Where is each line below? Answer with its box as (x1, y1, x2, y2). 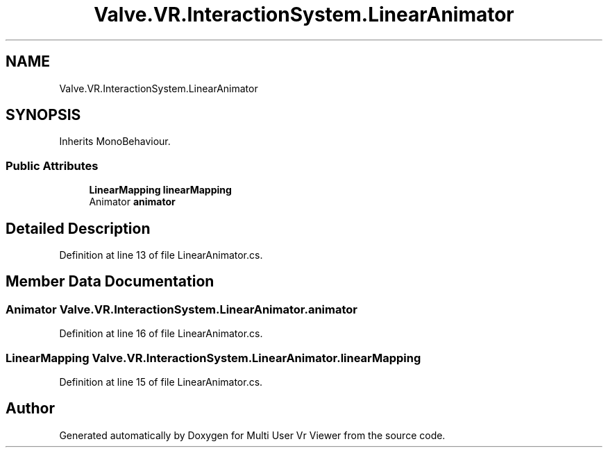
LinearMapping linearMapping (89, 184, 232, 196)
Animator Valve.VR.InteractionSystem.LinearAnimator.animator (6, 302, 357, 316)
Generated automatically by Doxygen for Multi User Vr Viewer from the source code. (59, 429, 446, 441)
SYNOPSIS (6, 106, 81, 124)
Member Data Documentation (6, 273, 214, 291)
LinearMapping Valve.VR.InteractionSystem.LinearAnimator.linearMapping (6, 350, 421, 365)
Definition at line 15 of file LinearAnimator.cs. (59, 376, 263, 388)
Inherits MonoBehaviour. (59, 135, 171, 148)
